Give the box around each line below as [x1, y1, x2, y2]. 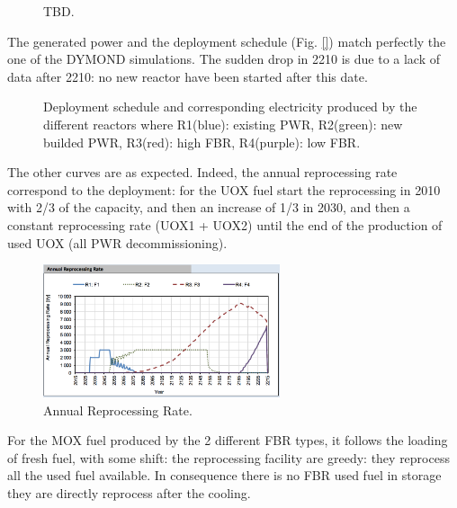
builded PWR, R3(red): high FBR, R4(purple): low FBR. [43, 132, 361, 151]
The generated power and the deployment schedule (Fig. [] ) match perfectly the [7, 31, 446, 50]
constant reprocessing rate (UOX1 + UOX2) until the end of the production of [7, 215, 443, 234]
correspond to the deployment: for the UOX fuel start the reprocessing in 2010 [7, 180, 441, 199]
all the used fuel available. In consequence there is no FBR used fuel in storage [7, 466, 442, 485]
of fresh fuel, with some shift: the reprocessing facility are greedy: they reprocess [7, 448, 450, 467]
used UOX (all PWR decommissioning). [7, 233, 228, 252]
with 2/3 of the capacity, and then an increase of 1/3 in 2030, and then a [7, 198, 410, 217]
